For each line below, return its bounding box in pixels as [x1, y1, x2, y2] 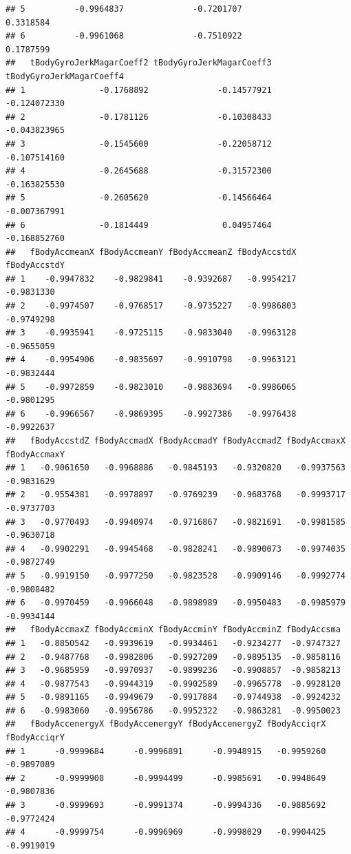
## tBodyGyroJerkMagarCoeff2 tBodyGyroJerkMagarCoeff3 [6, 58, 272, 68]
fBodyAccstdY [6, 260, 65, 271]
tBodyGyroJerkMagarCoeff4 [6, 71, 124, 81]
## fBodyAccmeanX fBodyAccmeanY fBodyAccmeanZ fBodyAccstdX [6, 247, 297, 257]
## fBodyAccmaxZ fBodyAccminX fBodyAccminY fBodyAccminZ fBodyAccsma [6, 625, 341, 635]
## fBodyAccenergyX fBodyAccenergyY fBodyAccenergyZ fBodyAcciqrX [6, 719, 326, 729]
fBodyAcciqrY [6, 733, 65, 743]
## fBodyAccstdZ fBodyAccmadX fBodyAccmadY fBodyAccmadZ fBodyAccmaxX [6, 436, 345, 446]
